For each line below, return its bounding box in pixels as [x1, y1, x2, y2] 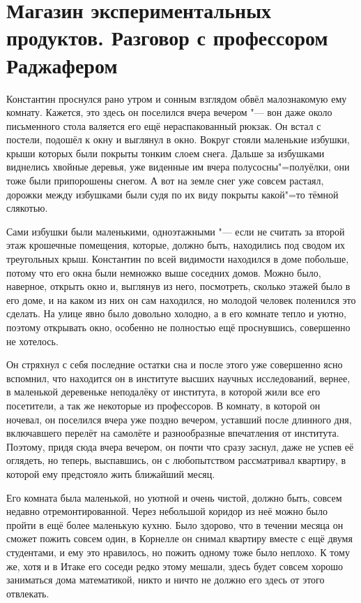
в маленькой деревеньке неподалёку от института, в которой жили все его [6, 384, 321, 399]
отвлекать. [6, 586, 49, 600]
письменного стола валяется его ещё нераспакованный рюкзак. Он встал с [6, 118, 321, 133]
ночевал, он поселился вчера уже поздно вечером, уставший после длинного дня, [6, 412, 352, 426]
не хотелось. [6, 333, 59, 348]
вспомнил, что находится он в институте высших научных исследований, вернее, [6, 370, 351, 385]
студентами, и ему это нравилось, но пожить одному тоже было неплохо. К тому [6, 544, 350, 559]
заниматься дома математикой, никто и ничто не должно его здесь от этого [6, 572, 325, 587]
